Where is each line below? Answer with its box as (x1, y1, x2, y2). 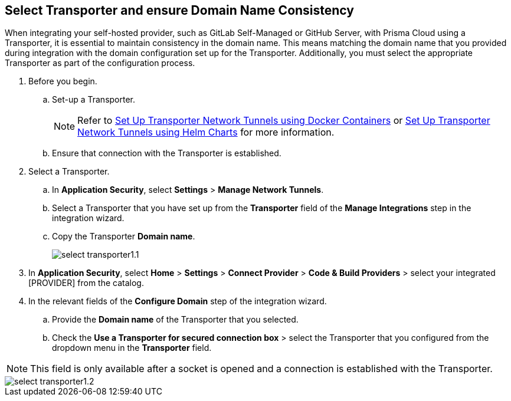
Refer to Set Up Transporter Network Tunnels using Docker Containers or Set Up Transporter (77, 114, 490, 127)
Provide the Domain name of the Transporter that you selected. (52, 314, 299, 325)
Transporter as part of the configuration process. (5, 58, 195, 68)
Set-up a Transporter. (52, 94, 136, 105)
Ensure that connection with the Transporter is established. (52, 148, 281, 159)
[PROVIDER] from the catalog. (28, 278, 144, 288)
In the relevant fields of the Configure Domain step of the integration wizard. (28, 296, 327, 307)
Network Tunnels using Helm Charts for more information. (77, 126, 335, 139)
